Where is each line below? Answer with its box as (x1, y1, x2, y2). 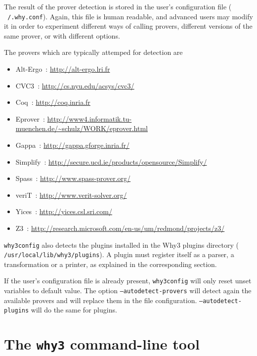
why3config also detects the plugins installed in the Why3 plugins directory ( (4, 239, 239, 250)
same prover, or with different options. (4, 30, 120, 41)
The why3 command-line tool (4, 334, 200, 354)
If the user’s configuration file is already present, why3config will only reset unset (4, 275, 252, 286)
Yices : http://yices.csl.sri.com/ (15, 206, 112, 217)
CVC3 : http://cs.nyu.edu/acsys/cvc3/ (15, 80, 134, 90)
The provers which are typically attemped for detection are (4, 47, 183, 57)
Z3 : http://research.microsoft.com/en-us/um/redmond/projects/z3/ (15, 222, 225, 233)
